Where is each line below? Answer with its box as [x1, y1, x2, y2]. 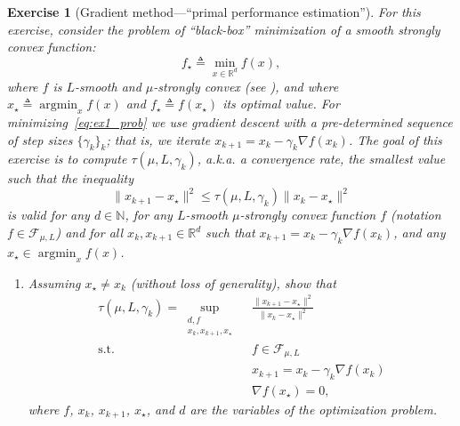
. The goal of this [348, 130, 442, 149]
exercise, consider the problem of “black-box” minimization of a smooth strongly [7, 20, 440, 38]
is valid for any [7, 205, 90, 224]
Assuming [28, 273, 81, 292]
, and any [393, 223, 446, 242]
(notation [391, 205, 441, 224]
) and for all [55, 223, 124, 242]
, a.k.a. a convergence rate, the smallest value [197, 149, 446, 168]
